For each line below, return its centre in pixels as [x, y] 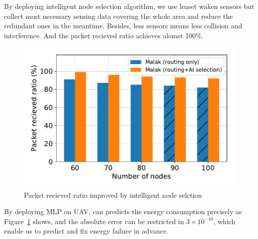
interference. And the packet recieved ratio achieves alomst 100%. [104, 35]
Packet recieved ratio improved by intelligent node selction [113, 195]
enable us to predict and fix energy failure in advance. [86, 231]
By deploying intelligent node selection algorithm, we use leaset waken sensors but [129, 6]
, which [224, 221]
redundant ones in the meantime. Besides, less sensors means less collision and [123, 26]
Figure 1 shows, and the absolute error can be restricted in [94, 221]
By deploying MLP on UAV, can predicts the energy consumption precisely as [123, 211]
